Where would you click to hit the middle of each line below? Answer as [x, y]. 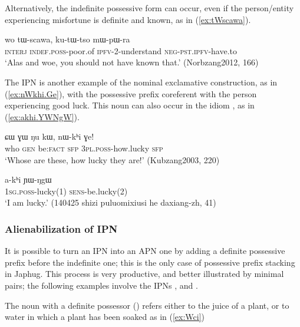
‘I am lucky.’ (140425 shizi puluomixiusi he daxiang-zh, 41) [111, 202]
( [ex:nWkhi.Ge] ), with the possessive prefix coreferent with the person [131, 93]
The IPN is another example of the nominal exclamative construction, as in [141, 82]
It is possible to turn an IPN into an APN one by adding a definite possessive [145, 251]
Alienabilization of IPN [61, 228]
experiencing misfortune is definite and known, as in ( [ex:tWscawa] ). [128, 19]
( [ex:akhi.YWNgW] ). [42, 116]
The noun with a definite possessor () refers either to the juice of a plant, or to [147, 305]
